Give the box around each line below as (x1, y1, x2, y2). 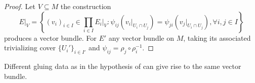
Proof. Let (4, 1, 35, 11)
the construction (60, 1, 111, 11)
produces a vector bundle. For (4, 32, 97, 43)
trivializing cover (4, 42, 56, 53)
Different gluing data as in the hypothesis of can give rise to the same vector (4, 60, 241, 71)
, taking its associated (183, 32, 251, 43)
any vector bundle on (108, 32, 174, 43)
